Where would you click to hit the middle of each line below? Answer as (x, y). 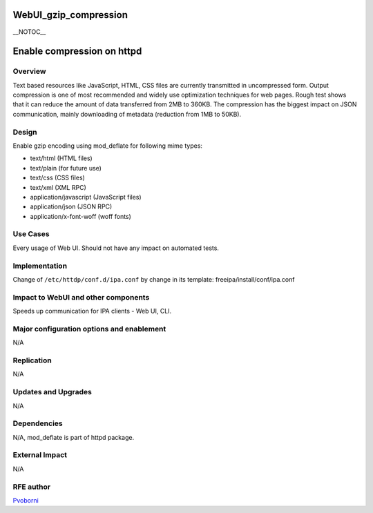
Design (25, 132)
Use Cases (31, 234)
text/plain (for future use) (66, 168)
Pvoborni (26, 500)
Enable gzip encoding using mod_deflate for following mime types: (108, 146)
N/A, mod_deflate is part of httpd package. (74, 437)
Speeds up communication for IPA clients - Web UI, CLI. (92, 311)
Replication (32, 360)
